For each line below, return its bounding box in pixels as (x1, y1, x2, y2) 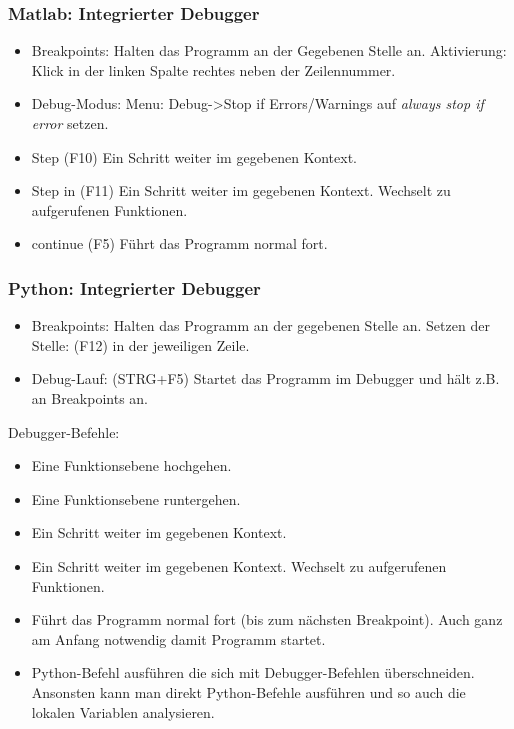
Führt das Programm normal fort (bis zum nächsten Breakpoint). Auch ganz (31, 609, 503, 630)
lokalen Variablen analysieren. (31, 701, 215, 722)
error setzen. (31, 113, 109, 133)
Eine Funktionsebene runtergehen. (31, 488, 241, 509)
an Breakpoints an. (31, 387, 149, 408)
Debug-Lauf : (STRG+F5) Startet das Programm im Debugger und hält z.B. (31, 368, 500, 389)
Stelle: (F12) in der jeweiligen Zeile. (31, 334, 250, 355)
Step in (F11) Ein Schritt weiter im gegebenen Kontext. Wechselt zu (31, 180, 451, 201)
